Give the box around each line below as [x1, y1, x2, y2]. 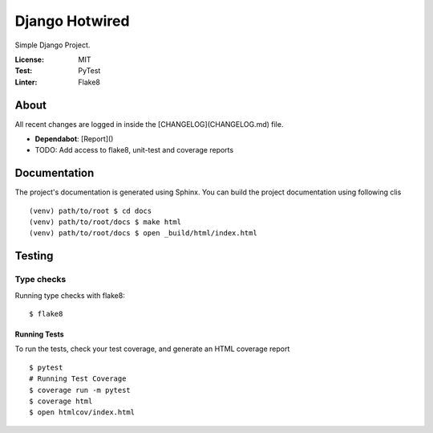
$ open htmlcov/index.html [29, 408, 136, 417]
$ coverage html [29, 396, 93, 406]
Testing [14, 249, 54, 263]
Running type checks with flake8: [14, 290, 126, 300]
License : [14, 55, 44, 64]
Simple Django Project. [14, 40, 91, 50]
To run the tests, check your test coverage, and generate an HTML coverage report [14, 344, 290, 353]
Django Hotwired [14, 12, 130, 30]
